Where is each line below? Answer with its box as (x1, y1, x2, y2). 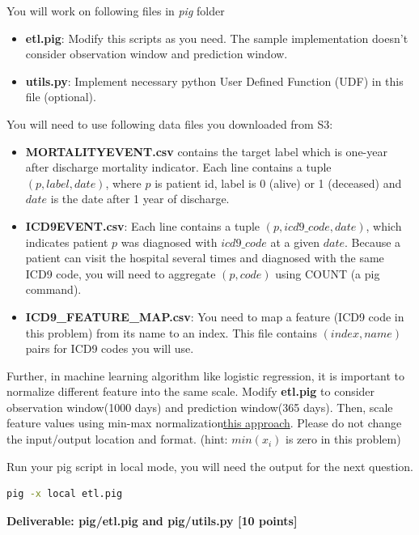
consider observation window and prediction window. (25, 45, 288, 62)
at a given (270, 233, 320, 250)
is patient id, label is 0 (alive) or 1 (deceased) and (154, 174, 402, 191)
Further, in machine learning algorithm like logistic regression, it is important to (6, 367, 404, 384)
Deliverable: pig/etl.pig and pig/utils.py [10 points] (6, 512, 298, 529)
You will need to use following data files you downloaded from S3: (6, 115, 333, 132)
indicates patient (25, 233, 108, 250)
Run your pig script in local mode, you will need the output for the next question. (6, 457, 413, 474)
